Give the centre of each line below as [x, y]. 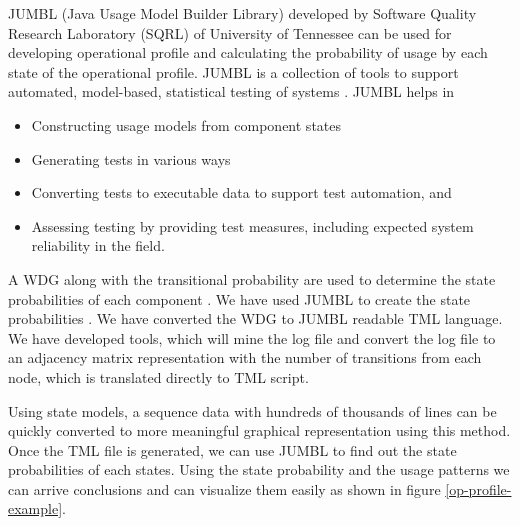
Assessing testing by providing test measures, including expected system [252, 225]
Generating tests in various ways [131, 158]
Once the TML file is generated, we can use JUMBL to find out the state [232, 449]
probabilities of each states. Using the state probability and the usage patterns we [259, 469]
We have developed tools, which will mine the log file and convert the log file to [252, 337]
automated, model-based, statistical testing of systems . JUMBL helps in [231, 91]
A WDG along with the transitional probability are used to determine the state [252, 278]
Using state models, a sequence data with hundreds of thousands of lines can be [252, 410]
